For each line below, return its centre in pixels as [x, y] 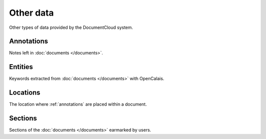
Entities [21, 67]
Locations [25, 93]
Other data [32, 13]
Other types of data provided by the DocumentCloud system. [71, 27]
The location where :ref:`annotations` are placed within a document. [78, 104]
